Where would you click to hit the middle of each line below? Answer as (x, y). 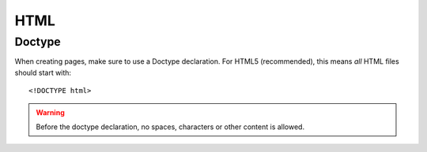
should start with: (43, 72)
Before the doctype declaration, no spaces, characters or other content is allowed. (170, 127)
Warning (50, 112)
